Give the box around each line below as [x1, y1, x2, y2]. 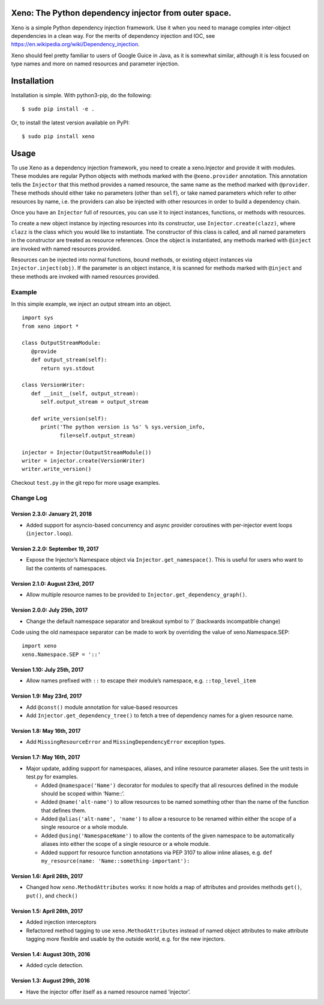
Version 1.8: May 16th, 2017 [11, 727, 81, 734]
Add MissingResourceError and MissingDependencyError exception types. [26, 738, 226, 745]
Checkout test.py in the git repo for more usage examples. [11, 479, 160, 486]
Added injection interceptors [26, 918, 97, 926]
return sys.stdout [40, 365, 95, 372]
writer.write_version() [22, 466, 92, 473]
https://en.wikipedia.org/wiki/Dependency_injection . [11, 41, 140, 48]
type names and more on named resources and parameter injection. [11, 60, 179, 67]
